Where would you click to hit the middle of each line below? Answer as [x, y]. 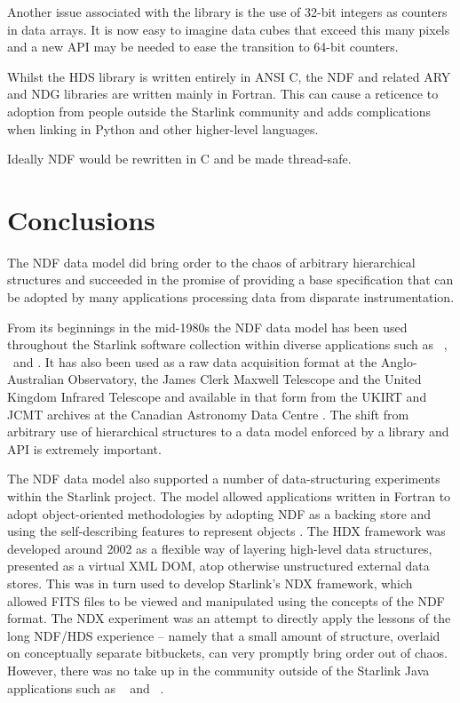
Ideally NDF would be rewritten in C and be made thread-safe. [179, 159]
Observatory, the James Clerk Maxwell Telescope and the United [245, 379]
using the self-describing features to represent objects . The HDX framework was [226, 531]
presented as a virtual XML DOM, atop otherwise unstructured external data [218, 566]
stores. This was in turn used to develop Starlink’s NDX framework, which [210, 583]
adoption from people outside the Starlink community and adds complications [219, 111]
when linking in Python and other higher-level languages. [163, 128]
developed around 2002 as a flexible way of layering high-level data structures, [220, 548]
